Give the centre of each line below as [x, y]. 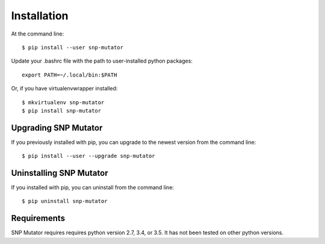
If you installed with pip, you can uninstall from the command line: [93, 187]
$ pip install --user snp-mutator [73, 47]
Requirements [38, 218]
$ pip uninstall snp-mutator [65, 201]
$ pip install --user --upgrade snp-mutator [89, 156]
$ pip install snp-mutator [62, 111]
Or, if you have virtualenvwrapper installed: [64, 89]
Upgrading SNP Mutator [57, 127]
